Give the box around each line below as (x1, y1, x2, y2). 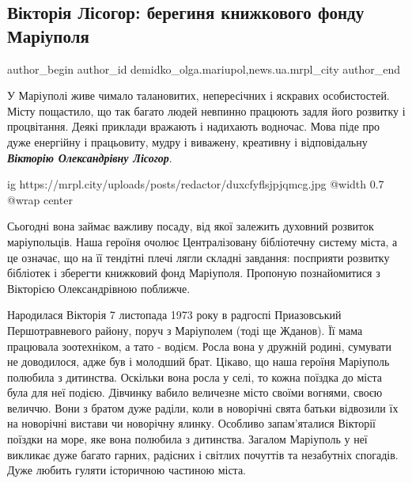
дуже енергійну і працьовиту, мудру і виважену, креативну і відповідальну (7, 133, 368, 150)
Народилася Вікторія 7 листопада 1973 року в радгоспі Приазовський (7, 306, 342, 323)
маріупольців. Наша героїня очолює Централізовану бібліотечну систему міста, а (7, 233, 398, 249)
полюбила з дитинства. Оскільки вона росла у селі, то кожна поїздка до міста (7, 368, 382, 385)
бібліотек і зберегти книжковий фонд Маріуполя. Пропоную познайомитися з (7, 264, 380, 281)
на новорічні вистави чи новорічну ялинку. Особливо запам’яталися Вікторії (7, 415, 376, 432)
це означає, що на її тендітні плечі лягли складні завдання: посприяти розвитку (7, 249, 390, 265)
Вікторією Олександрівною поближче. (7, 280, 191, 296)
